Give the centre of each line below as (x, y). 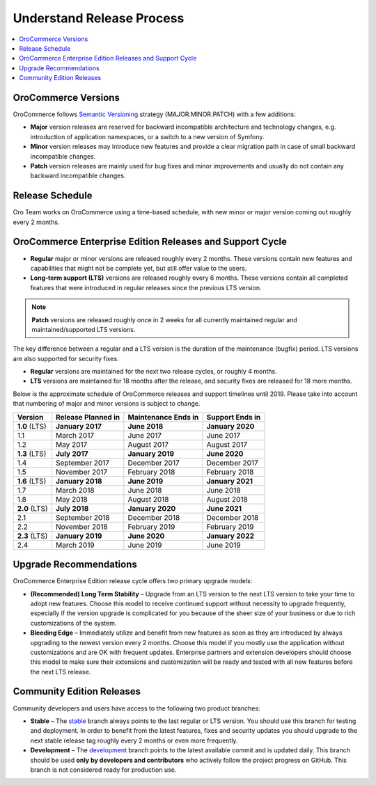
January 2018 (79, 481)
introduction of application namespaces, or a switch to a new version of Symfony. (147, 136)
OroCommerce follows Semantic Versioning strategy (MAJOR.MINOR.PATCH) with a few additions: (154, 114)
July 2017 (72, 454)
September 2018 (83, 517)
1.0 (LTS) (32, 426)
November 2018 (82, 527)
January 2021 (230, 481)
